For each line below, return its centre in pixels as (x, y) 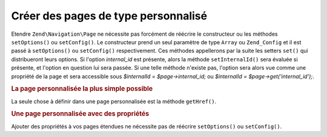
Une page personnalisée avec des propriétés (80, 114)
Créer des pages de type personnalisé (109, 16)
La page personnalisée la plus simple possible (82, 89)
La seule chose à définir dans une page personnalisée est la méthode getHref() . (114, 101)
